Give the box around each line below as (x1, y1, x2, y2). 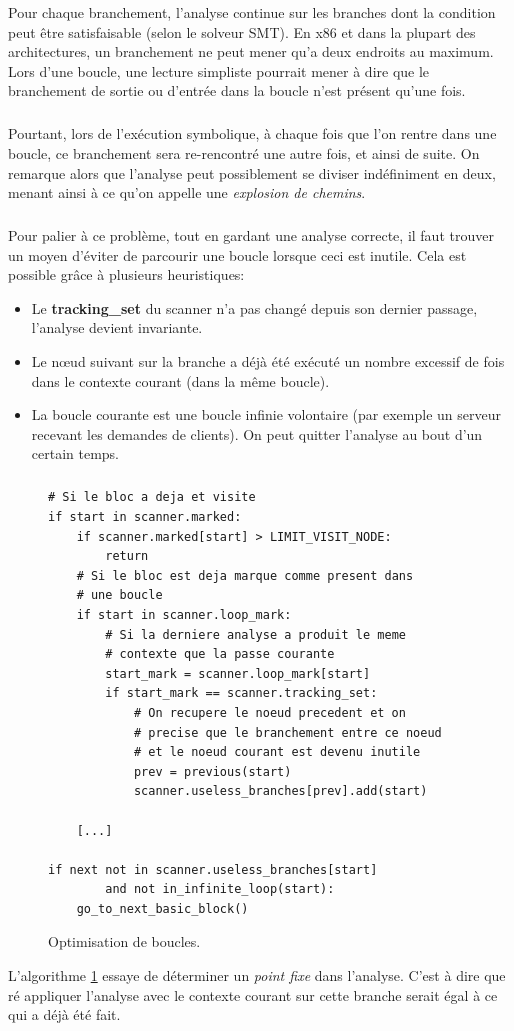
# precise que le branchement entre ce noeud (133, 725, 442, 740)
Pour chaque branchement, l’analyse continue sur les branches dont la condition (8, 2, 496, 22)
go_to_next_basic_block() (76, 901, 249, 916)
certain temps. (31, 443, 120, 464)
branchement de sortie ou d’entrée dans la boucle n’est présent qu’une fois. (8, 80, 466, 101)
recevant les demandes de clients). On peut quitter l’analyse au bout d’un (31, 423, 483, 444)
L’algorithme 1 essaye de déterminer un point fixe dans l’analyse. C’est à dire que (8, 965, 506, 986)
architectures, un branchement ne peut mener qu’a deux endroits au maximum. (8, 41, 494, 62)
